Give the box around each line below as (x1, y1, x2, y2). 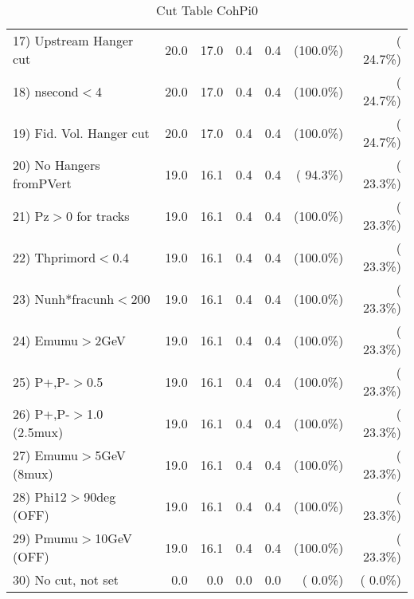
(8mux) (13, 464, 53, 483)
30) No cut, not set (13, 570, 119, 589)
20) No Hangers (13, 156, 100, 174)
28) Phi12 (13, 487, 67, 506)
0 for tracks (65, 206, 130, 225)
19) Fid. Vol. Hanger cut (13, 123, 150, 142)
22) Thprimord (13, 247, 96, 266)
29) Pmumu (13, 529, 79, 547)
